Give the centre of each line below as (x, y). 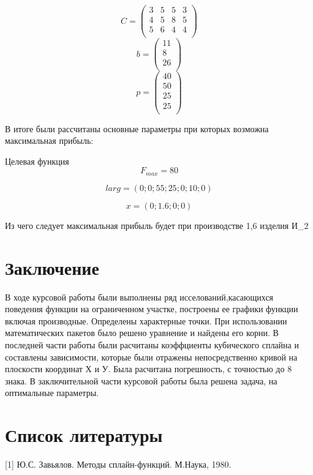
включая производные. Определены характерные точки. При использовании (146, 320)
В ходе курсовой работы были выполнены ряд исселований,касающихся (139, 297)
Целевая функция (37, 161)
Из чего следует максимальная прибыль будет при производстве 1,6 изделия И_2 (157, 225)
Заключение (52, 267)
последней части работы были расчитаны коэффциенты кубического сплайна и (152, 344)
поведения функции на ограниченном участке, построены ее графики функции (152, 309)
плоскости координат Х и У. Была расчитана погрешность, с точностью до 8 (149, 369)
